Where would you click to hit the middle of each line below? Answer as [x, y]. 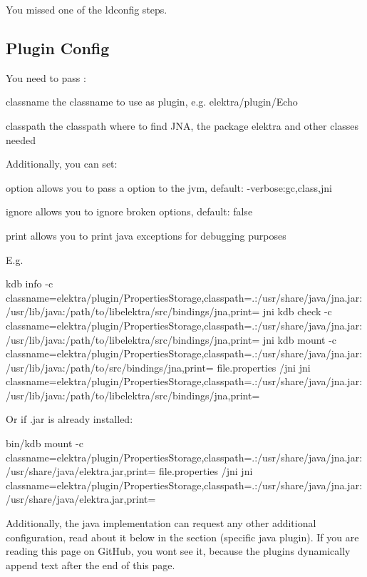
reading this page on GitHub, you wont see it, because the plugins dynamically [178, 551]
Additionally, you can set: [62, 164]
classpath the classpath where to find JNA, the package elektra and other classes [182, 125]
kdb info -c [30, 284]
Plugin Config [58, 47]
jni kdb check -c [297, 311]
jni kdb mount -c [300, 339]
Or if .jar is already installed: [69, 419]
